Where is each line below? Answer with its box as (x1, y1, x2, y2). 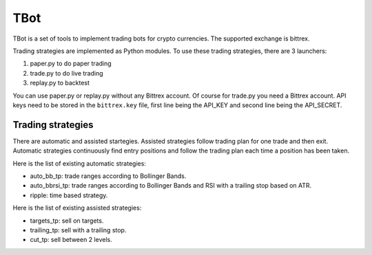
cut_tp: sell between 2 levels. (30, 236, 113, 244)
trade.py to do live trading (30, 69, 103, 77)
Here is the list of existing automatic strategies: (12, 159, 146, 168)
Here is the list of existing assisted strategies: (12, 203, 142, 212)
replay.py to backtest (30, 79, 90, 87)
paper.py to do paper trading (30, 59, 112, 68)
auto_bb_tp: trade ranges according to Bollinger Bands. (30, 172, 187, 180)
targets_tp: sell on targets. (30, 217, 104, 225)
